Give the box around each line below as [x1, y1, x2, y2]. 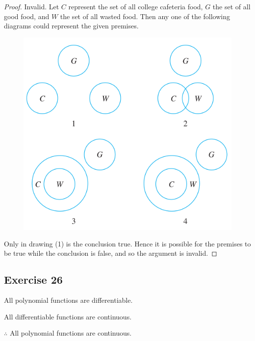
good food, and [4, 11, 50, 21]
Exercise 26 [4, 272, 63, 287]
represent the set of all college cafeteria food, [68, 1, 203, 11]
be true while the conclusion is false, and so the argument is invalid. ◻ [4, 248, 217, 258]
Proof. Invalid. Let [4, 1, 59, 11]
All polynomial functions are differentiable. [4, 295, 133, 305]
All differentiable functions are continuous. [4, 311, 132, 321]
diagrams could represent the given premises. [4, 21, 139, 31]
